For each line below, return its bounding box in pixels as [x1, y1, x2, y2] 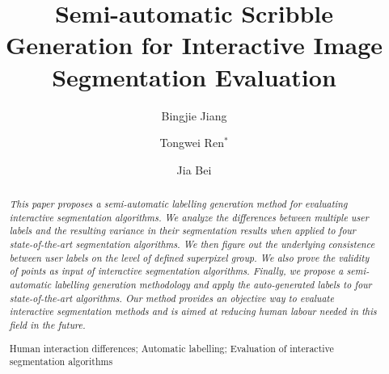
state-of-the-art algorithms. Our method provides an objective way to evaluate [9, 291, 334, 305]
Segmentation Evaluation [52, 60, 336, 93]
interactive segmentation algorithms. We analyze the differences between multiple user [9, 210, 369, 224]
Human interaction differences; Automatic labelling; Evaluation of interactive [9, 341, 334, 355]
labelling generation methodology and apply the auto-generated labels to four [54, 278, 372, 292]
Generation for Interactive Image [5, 28, 383, 61]
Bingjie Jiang [161, 107, 227, 124]
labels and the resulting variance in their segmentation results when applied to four [9, 224, 356, 237]
